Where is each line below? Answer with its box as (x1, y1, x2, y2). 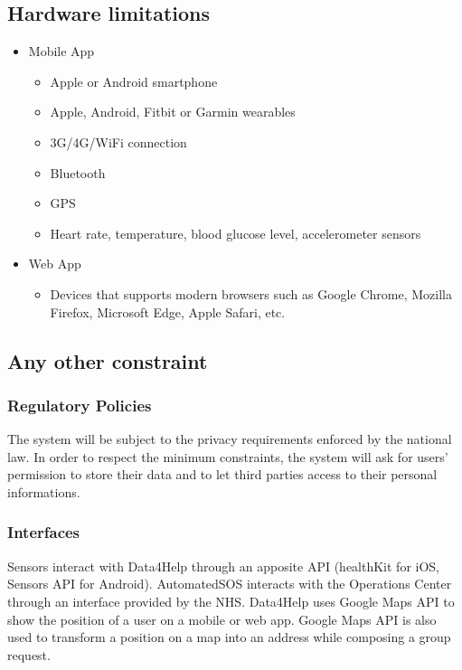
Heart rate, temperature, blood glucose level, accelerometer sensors (50, 223, 421, 242)
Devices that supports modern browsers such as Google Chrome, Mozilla (50, 284, 452, 303)
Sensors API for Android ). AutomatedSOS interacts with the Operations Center (7, 574, 452, 593)
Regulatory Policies (7, 393, 152, 416)
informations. (7, 482, 80, 501)
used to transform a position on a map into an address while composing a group (7, 628, 451, 646)
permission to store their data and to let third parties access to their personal (7, 465, 438, 484)
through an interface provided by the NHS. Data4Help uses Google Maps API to (7, 591, 455, 610)
